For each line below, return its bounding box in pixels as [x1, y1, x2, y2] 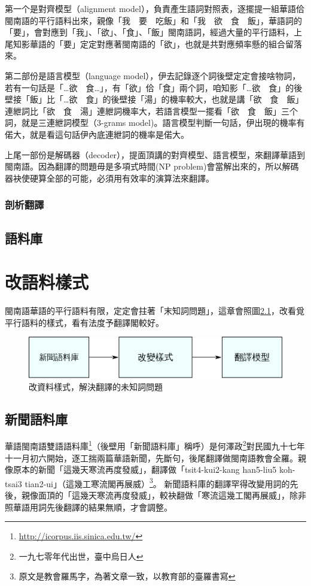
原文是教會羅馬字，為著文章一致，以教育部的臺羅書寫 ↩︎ [19, 570, 236, 582]
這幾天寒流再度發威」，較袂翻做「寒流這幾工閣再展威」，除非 [71, 489, 306, 502]
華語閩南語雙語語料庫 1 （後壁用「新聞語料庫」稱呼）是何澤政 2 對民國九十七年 [5, 438, 305, 452]
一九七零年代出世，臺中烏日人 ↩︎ [19, 549, 144, 562]
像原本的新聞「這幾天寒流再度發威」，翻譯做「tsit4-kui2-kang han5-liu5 [5, 463, 277, 476]
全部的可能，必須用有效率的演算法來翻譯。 [46, 171, 214, 184]
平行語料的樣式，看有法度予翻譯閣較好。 [5, 316, 164, 328]
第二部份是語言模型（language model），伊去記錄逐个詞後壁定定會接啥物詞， [5, 69, 301, 81]
